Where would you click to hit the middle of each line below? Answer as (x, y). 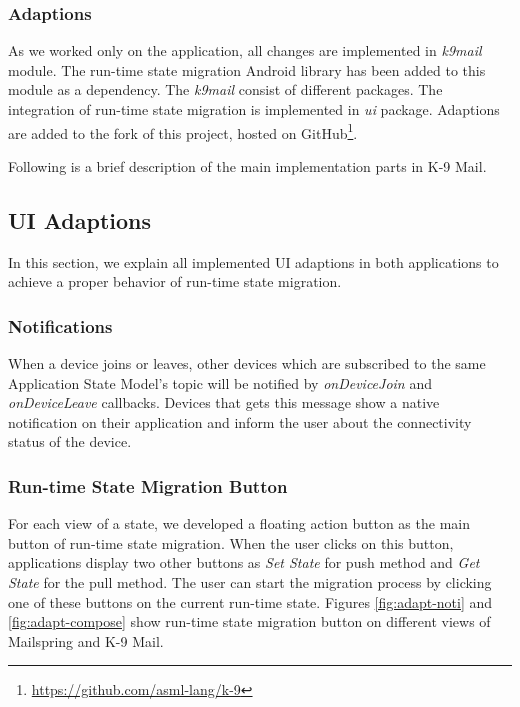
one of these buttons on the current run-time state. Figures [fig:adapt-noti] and (250, 601)
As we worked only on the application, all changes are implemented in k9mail (245, 50)
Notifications (60, 325)
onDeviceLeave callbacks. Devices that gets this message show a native (224, 402)
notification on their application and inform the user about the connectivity (240, 421)
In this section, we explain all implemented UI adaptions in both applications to (253, 261)
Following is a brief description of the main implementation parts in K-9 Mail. (247, 165)
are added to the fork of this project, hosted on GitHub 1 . (183, 131)
